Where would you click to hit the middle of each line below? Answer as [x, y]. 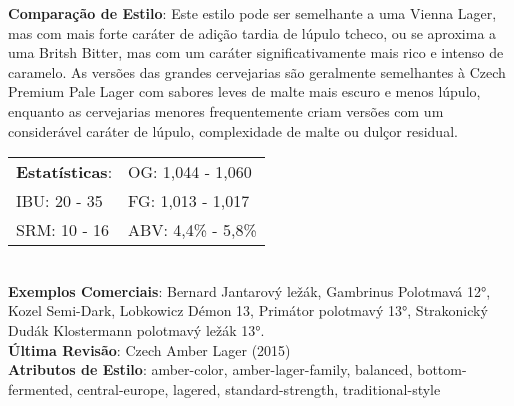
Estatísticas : [64, 172]
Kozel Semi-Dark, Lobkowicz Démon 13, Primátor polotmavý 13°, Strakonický [248, 310]
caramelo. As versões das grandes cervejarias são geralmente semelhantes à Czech [257, 71]
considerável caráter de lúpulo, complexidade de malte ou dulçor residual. [233, 130]
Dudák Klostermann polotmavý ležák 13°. [136, 329]
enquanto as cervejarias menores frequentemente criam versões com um [226, 110]
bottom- [442, 369]
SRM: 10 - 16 [63, 230]
